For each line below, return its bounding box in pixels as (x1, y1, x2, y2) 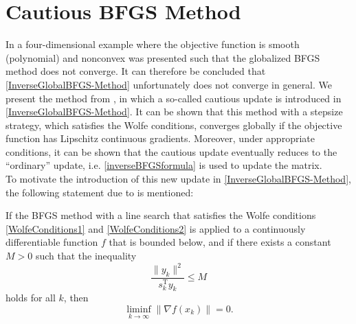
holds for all (5, 290, 56, 305)
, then (63, 290, 89, 305)
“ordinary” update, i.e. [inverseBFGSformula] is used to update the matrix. (5, 158, 322, 172)
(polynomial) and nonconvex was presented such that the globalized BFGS (5, 50, 320, 65)
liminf (126, 305, 151, 314)
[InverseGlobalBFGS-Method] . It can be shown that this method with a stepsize (5, 104, 343, 119)
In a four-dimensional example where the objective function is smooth (5, 37, 300, 51)
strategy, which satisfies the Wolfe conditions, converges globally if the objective (5, 117, 342, 132)
